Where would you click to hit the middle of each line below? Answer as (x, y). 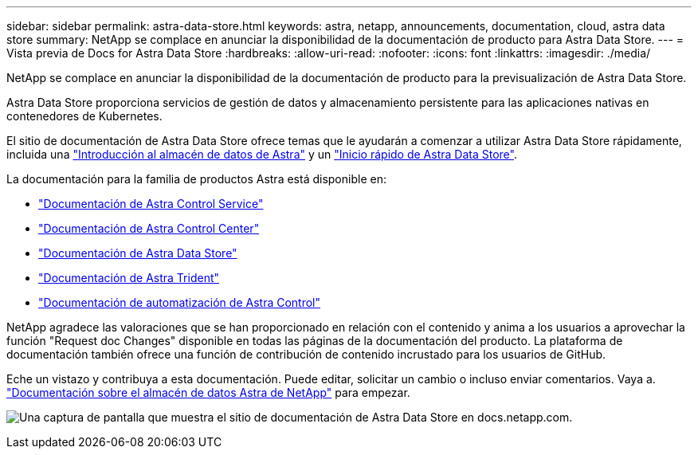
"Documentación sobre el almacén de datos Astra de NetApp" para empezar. (208, 392)
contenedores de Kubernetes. (84, 116)
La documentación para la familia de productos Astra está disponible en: (196, 179)
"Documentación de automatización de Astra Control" (180, 302)
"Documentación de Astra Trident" (129, 278)
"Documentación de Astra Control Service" (151, 204)
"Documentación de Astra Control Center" (149, 228)
